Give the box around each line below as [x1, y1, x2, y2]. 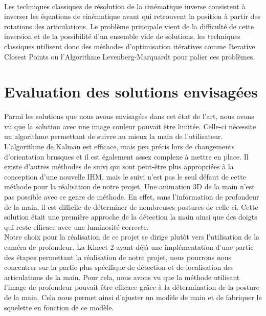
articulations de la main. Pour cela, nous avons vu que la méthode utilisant [4, 271, 240, 282]
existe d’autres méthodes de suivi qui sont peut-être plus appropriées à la [4, 161, 234, 172]
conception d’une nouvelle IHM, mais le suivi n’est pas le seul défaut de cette [4, 171, 246, 182]
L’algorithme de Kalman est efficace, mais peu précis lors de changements [4, 141, 235, 152]
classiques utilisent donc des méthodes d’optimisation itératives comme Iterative [4, 41, 255, 51]
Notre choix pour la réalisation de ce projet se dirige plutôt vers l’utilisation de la [4, 231, 260, 242]
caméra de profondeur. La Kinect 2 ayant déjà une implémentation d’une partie [4, 242, 254, 252]
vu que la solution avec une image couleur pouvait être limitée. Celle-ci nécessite [4, 121, 256, 131]
